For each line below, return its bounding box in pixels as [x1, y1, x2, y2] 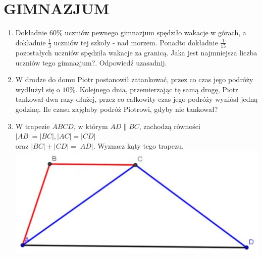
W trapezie [15, 120, 50, 131]
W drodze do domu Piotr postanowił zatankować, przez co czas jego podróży [15, 74, 253, 85]
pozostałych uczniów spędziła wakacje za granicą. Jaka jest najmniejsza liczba [15, 47, 257, 58]
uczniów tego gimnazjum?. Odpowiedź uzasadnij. [15, 57, 167, 68]
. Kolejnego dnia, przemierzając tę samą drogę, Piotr [75, 84, 238, 94]
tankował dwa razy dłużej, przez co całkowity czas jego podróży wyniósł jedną [15, 94, 258, 104]
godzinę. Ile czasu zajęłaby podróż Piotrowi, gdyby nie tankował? [15, 104, 218, 114]
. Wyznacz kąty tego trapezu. [93, 140, 184, 151]
